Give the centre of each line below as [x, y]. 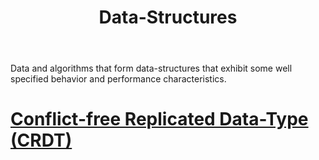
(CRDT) [41, 140]
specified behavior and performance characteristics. [118, 79]
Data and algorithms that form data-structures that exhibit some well [151, 68]
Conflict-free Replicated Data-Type [159, 119]
